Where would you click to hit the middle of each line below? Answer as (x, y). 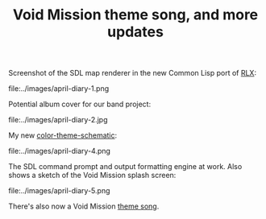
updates (135, 32)
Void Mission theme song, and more (135, 15)
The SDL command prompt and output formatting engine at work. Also (125, 167)
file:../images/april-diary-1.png (59, 89)
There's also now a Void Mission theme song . (84, 206)
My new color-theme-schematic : (63, 135)
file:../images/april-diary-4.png (60, 151)
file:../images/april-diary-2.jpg (58, 120)
